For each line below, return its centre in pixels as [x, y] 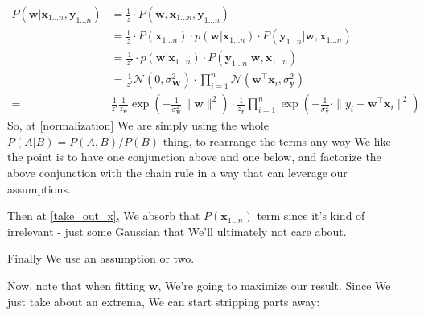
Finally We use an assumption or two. [101, 258]
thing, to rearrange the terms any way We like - [281, 141]
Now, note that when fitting [76, 285]
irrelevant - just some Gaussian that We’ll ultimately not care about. [177, 231]
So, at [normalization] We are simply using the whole [138, 125]
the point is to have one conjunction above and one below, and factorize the [194, 157]
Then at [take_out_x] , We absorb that [104, 216]
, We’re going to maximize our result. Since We [274, 285]
